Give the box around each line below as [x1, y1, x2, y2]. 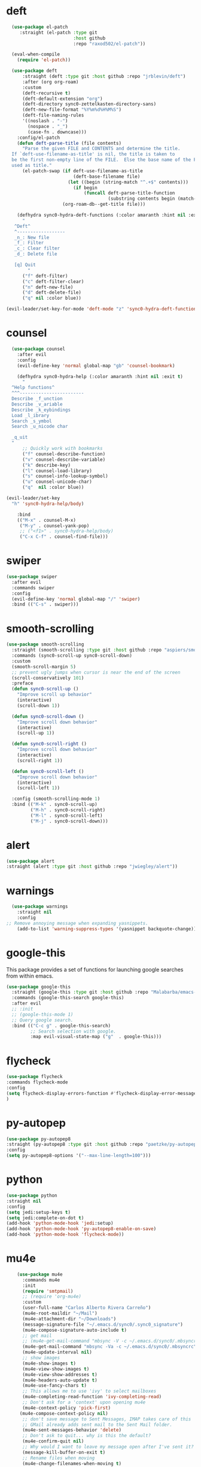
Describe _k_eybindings [11, 407, 71, 413]
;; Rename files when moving [22, 1455, 95, 1461]
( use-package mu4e [17, 1271, 63, 1277]
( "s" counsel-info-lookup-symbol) [22, 473, 109, 479]
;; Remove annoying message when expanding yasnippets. [6, 920, 148, 926]
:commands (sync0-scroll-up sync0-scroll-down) [11, 653, 133, 659]
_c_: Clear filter [14, 245, 60, 252]
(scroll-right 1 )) [17, 757, 63, 763]
